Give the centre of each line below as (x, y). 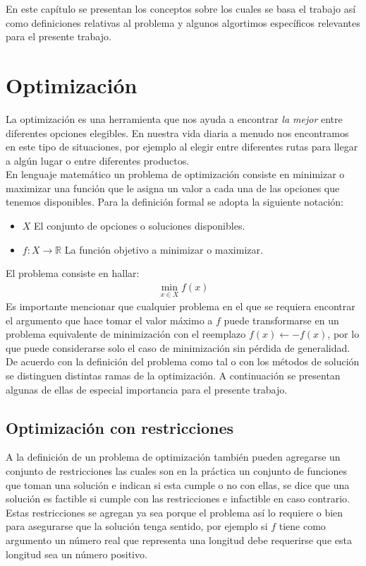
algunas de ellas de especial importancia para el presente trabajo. (147, 389)
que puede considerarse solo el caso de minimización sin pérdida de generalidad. (178, 347)
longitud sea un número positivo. (77, 554)
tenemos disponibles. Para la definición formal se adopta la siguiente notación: (175, 202)
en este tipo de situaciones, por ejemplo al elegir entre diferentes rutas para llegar (182, 147)
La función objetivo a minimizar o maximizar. (164, 249)
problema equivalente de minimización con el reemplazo (126, 334)
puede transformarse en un (281, 320)
